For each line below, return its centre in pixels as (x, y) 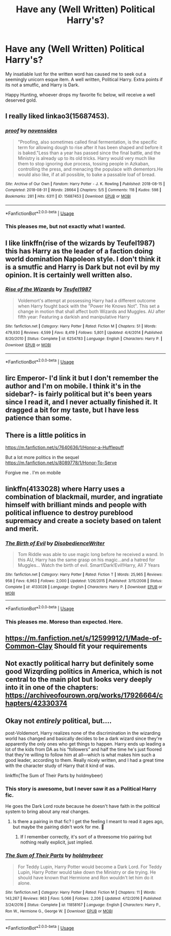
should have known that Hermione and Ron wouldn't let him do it (85, 877)
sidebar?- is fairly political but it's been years (79, 394)
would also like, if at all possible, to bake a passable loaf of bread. (87, 174)
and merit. (22, 529)
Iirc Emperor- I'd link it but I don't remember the (82, 378)
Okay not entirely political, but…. (59, 721)
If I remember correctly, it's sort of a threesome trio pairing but (86, 837)
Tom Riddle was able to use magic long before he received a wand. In (91, 555)
